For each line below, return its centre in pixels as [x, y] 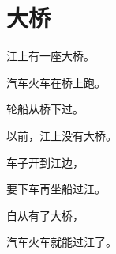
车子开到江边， [45, 162]
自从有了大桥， [45, 215]
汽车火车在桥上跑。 [56, 82]
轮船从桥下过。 [45, 109]
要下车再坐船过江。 [56, 189]
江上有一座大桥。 [51, 56]
